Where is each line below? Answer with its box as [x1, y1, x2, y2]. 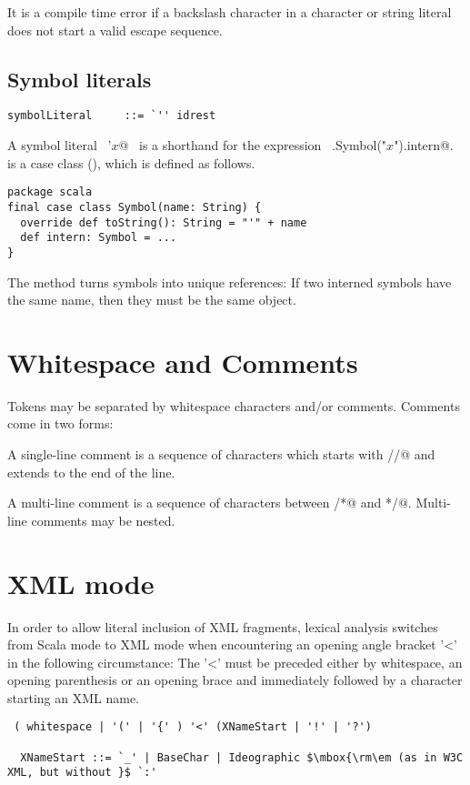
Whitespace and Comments [7, 343, 358, 380]
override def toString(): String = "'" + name [20, 216, 307, 229]
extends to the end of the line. [7, 462, 175, 481]
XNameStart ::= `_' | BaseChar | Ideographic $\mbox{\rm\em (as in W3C [20, 750, 464, 764]
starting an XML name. [7, 688, 139, 707]
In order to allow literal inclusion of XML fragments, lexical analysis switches [7, 617, 438, 636]
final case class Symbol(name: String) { [7, 200, 262, 214]
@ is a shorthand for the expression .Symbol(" [118, 136, 387, 155]
